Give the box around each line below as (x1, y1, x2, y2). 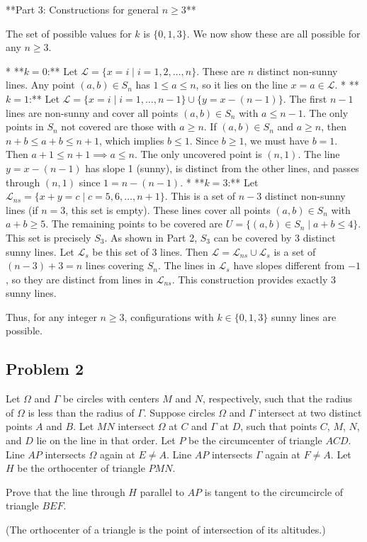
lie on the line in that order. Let (36, 433, 176, 448)
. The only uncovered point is (134, 147, 262, 162)
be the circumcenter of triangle (188, 433, 322, 448)
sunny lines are (271, 309, 337, 324)
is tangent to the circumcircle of (204, 484, 344, 499)
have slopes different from (233, 258, 345, 273)
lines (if (6, 202, 38, 217)
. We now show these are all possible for (186, 26, 361, 40)
